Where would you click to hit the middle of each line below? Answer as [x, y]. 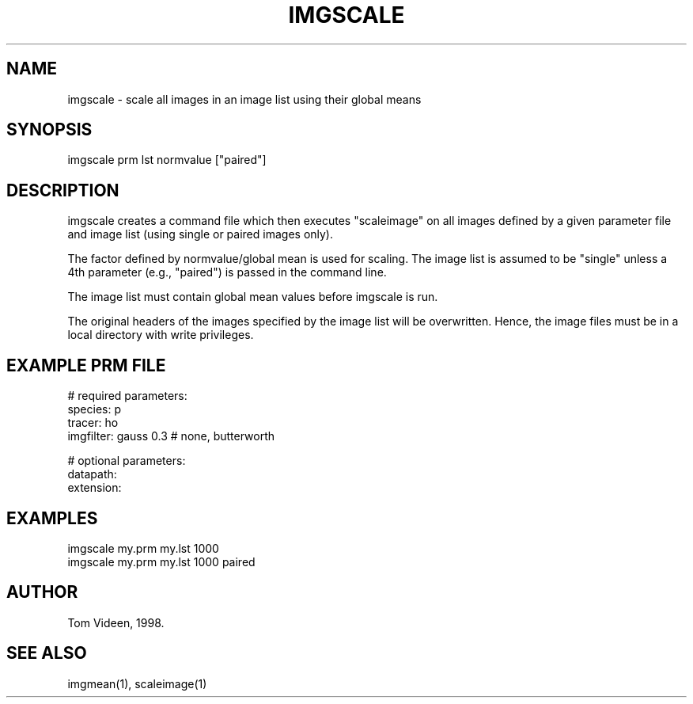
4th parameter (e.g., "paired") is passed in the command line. [227, 272]
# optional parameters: [127, 461]
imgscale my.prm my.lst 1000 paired [161, 561]
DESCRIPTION [63, 190]
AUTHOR [42, 592]
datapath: [92, 474]
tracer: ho [93, 423]
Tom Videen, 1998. [116, 622]
